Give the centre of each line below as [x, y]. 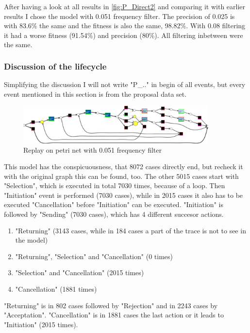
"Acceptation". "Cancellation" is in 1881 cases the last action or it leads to [114, 315]
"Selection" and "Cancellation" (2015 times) [80, 272]
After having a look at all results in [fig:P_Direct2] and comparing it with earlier [125, 6]
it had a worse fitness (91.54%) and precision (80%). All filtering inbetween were [124, 35]
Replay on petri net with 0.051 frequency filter [92, 150]
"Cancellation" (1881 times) [56, 289]
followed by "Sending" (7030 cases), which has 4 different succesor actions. [114, 214]
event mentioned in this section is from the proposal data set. [95, 94]
